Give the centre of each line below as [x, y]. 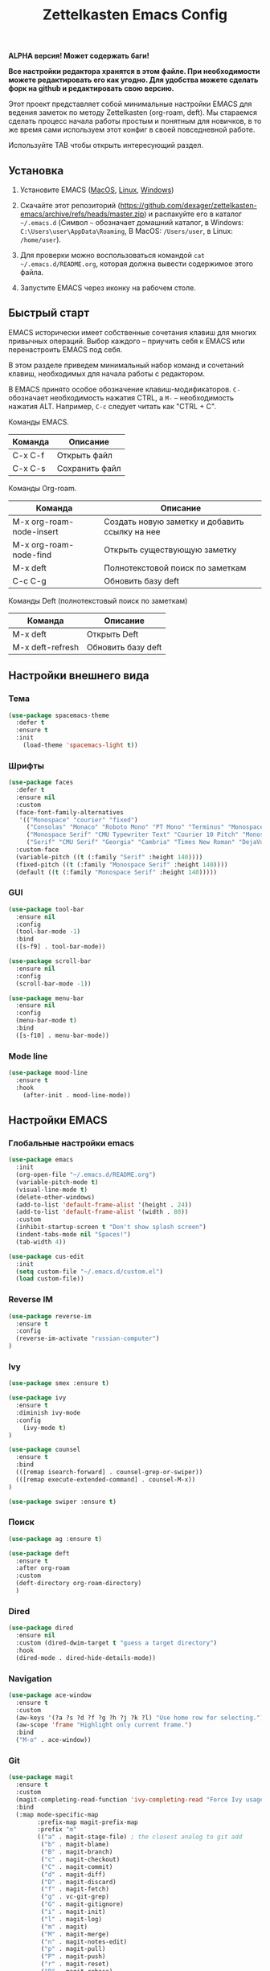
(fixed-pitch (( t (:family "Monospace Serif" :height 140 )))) [122, 865]
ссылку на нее [132, 531]
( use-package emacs [41, 1160]
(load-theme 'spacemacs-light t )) [80, 745]
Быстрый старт [49, 313]
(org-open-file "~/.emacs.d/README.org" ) [86, 1175]
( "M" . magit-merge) [75, 1934]
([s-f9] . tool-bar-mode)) [61, 947]
